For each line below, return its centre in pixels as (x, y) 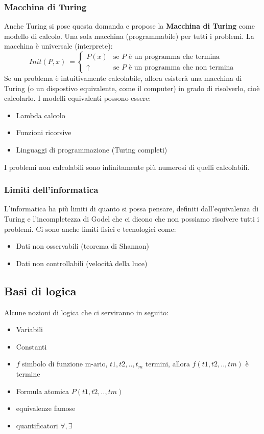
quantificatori (37, 425)
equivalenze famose (46, 408)
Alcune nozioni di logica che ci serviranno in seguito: (86, 312)
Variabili (29, 329)
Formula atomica (43, 391)
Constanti (31, 346)
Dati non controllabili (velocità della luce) (82, 263)
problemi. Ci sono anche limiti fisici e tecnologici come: (90, 229)
